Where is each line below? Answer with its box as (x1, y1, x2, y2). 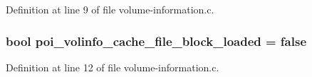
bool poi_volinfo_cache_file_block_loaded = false (6, 32, 307, 49)
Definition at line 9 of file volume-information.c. (6, 2, 214, 16)
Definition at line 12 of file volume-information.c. (6, 59, 219, 74)
